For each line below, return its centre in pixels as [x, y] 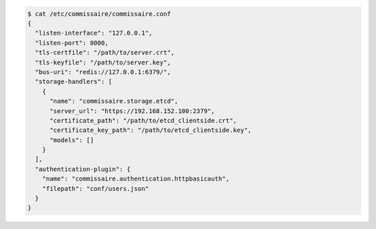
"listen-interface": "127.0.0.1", [94, 33]
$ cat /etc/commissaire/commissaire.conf [99, 14]
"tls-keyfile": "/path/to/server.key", [103, 62]
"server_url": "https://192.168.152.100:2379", [132, 111]
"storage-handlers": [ [74, 82]
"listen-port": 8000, [72, 43]
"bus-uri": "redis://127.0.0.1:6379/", [103, 72]
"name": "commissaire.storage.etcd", [114, 101]
